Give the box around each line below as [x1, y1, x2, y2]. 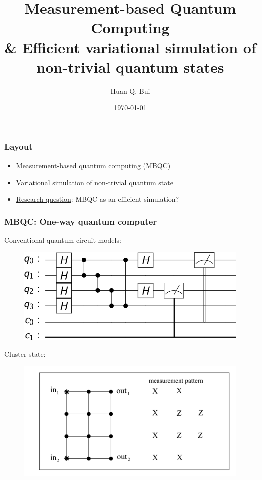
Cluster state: [4, 349, 46, 359]
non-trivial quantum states [36, 56, 224, 77]
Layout [4, 140, 33, 152]
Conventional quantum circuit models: [4, 235, 121, 245]
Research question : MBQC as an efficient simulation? [16, 194, 179, 204]
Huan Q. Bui [110, 85, 150, 96]
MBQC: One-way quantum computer [4, 215, 157, 227]
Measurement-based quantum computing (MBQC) [16, 160, 171, 171]
